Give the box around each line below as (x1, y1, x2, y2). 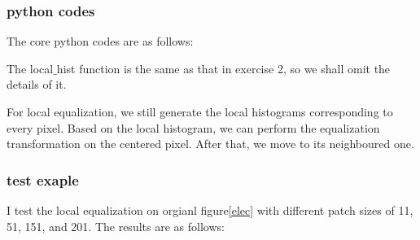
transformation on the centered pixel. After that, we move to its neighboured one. (7, 135, 414, 152)
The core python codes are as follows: (7, 33, 194, 50)
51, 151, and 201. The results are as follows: (7, 217, 225, 234)
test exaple (7, 169, 79, 190)
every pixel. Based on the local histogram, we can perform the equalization (7, 119, 380, 136)
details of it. (7, 76, 67, 93)
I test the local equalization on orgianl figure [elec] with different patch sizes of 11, (7, 202, 413, 218)
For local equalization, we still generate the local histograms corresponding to (7, 103, 393, 120)
